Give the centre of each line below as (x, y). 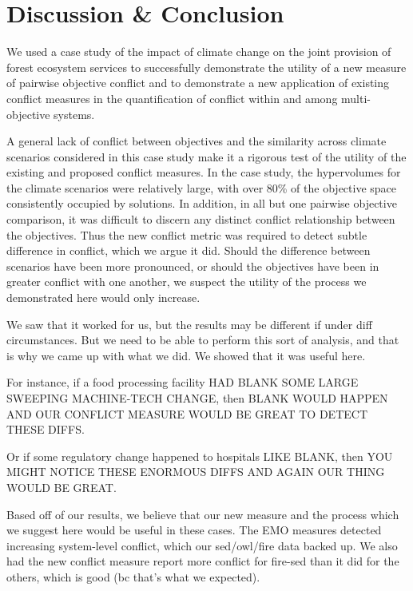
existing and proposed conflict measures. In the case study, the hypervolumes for (204, 172)
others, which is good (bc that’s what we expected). (133, 576)
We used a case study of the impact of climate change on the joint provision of (199, 52)
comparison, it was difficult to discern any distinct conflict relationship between (201, 219)
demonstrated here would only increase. (103, 297)
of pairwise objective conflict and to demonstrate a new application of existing (198, 83)
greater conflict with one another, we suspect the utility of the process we (187, 282)
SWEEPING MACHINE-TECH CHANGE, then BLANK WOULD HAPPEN (197, 398)
